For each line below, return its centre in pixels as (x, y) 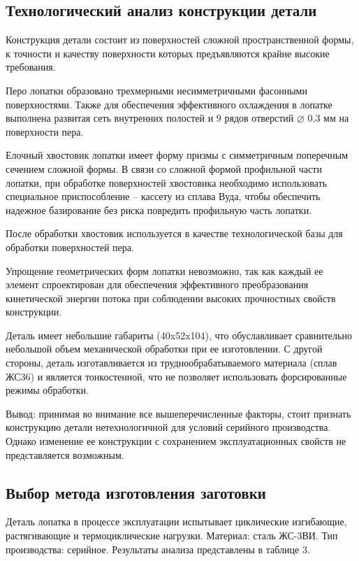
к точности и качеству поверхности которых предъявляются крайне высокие (168, 53)
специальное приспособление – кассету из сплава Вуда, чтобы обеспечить (163, 196)
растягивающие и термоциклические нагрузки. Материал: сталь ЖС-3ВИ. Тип (172, 535)
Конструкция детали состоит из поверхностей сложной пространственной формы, (180, 40)
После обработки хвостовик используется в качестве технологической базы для (174, 233)
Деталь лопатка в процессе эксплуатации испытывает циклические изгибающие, (176, 521)
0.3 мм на (328, 118)
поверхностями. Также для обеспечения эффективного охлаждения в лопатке (169, 104)
